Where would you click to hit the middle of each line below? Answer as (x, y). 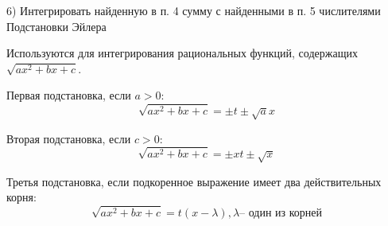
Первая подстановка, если (69, 95)
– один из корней (281, 214)
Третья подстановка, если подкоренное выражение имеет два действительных (194, 181)
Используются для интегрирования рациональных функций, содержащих (182, 53)
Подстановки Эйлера (56, 26)
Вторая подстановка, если (69, 138)
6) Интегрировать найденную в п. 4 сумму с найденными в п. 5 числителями (194, 10)
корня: (21, 197)
